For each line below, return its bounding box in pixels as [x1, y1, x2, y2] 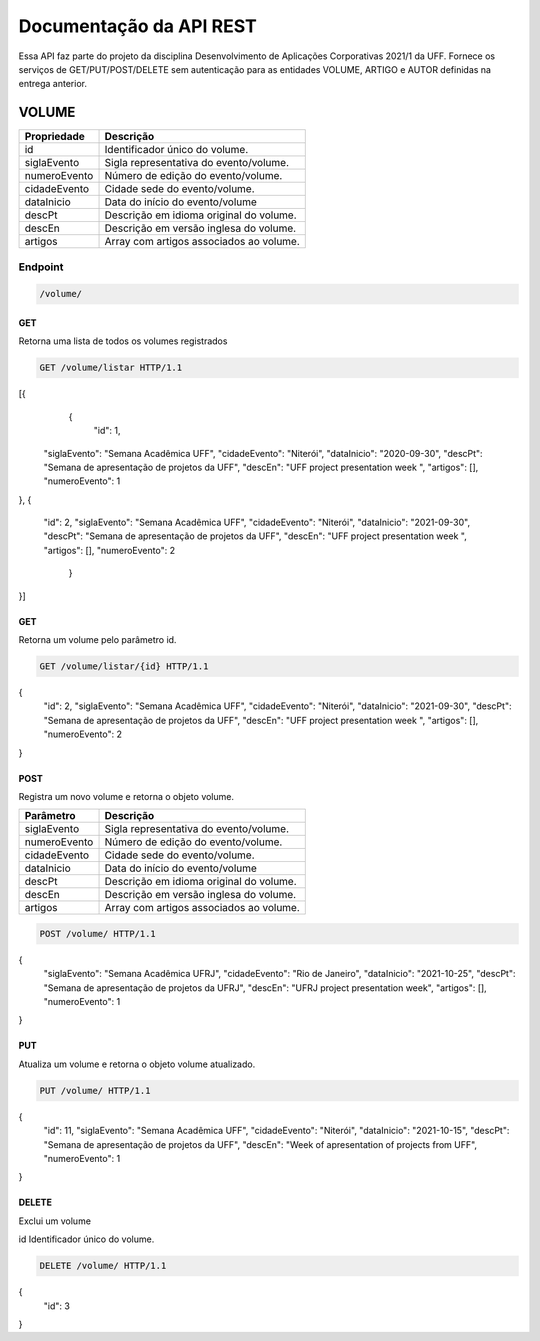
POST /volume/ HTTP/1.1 [39, 928, 157, 939]
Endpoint [18, 260, 64, 274]
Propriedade [24, 130, 85, 144]
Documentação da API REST [18, 15, 257, 37]
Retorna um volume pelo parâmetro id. [18, 634, 177, 646]
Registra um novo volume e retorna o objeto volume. [18, 790, 235, 802]
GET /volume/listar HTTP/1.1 [39, 362, 183, 374]
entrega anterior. [18, 78, 87, 90]
